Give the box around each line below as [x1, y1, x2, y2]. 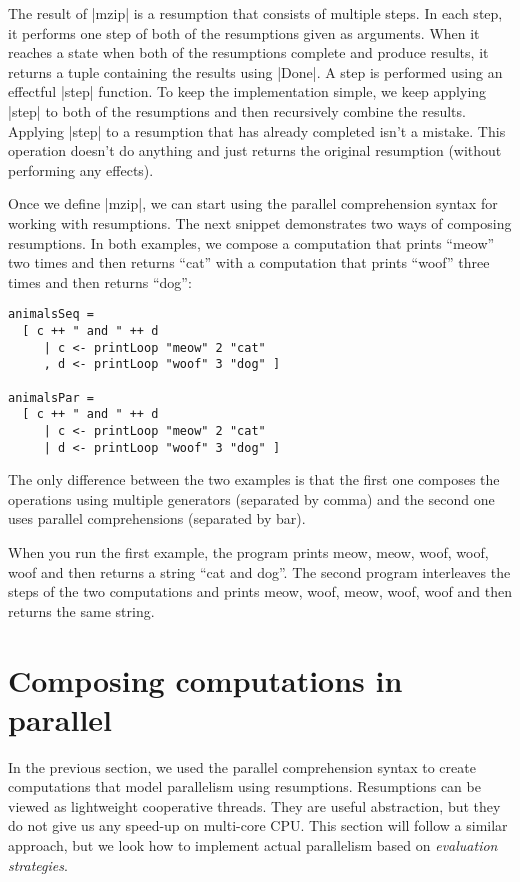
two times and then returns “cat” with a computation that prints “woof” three [8, 252, 490, 273]
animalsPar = [8, 390, 94, 405]
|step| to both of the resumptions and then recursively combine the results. [8, 100, 466, 121]
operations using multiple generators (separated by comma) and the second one [8, 488, 495, 509]
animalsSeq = [8, 307, 94, 322]
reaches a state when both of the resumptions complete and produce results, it [8, 42, 489, 63]
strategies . [8, 854, 68, 875]
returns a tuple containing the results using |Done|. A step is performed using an [8, 61, 503, 82]
